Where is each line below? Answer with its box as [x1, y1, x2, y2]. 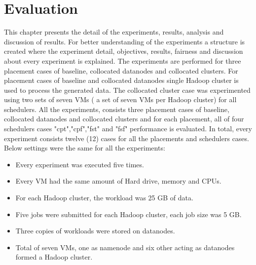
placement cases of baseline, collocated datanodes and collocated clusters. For [4, 65, 238, 76]
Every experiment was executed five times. [15, 159, 144, 169]
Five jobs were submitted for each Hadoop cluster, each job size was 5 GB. [15, 209, 242, 219]
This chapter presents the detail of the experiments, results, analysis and [4, 27, 224, 37]
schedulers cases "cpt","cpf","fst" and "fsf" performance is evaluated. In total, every [4, 123, 253, 134]
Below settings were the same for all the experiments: [4, 143, 165, 153]
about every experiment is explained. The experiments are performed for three [4, 55, 241, 66]
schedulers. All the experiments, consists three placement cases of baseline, [4, 104, 229, 114]
